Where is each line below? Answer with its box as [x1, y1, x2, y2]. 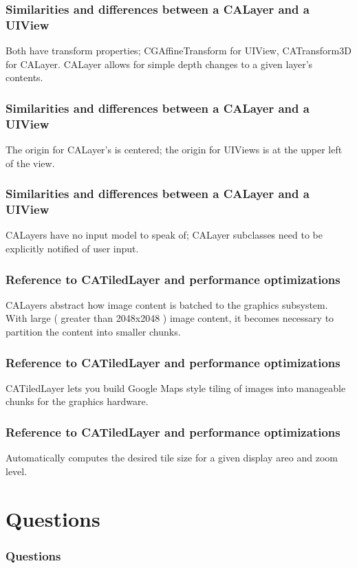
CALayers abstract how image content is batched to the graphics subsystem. [6, 297, 328, 312]
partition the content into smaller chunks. [6, 324, 181, 338]
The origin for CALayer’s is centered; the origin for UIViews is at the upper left [6, 142, 343, 157]
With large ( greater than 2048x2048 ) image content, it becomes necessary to [6, 311, 334, 325]
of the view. [6, 155, 55, 170]
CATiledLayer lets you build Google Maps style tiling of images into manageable [6, 380, 346, 395]
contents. [6, 70, 43, 85]
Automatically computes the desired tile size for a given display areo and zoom [6, 450, 338, 465]
